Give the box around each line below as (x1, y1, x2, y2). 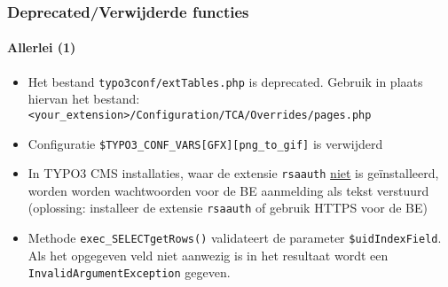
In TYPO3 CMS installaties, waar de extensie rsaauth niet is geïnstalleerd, (28, 164, 439, 182)
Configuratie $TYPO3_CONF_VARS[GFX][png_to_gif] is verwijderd (28, 134, 383, 152)
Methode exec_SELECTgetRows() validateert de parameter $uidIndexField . (28, 229, 442, 247)
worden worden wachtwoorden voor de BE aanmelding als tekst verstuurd (28, 181, 429, 199)
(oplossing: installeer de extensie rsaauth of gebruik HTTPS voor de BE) (28, 198, 428, 217)
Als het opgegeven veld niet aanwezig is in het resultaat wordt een (28, 245, 389, 264)
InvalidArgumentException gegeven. (28, 263, 231, 282)
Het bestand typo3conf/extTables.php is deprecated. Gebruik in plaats (28, 72, 423, 90)
